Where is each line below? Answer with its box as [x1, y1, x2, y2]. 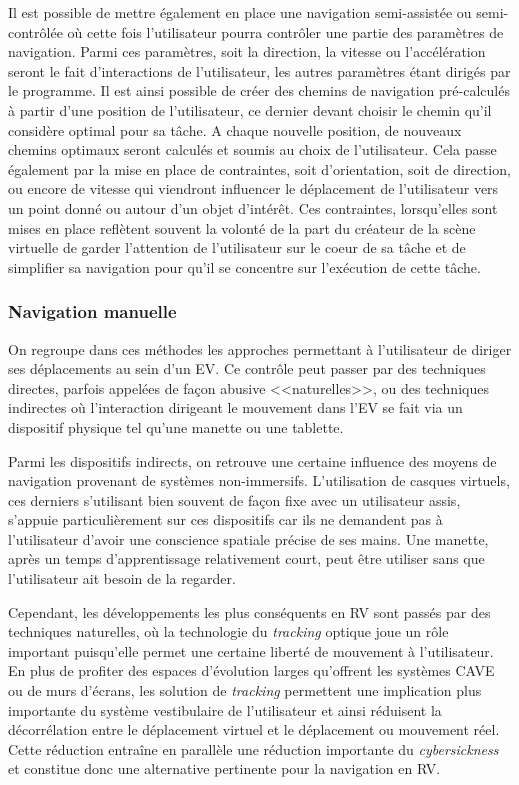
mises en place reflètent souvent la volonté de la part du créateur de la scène [8, 217, 476, 238]
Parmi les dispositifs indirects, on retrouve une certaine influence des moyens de [8, 450, 497, 471]
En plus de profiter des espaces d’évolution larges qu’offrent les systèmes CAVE [8, 660, 495, 681]
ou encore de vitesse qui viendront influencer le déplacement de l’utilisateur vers [8, 178, 499, 199]
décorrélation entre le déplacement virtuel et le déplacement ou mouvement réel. [8, 719, 500, 740]
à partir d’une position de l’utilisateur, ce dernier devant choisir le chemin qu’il [8, 99, 492, 120]
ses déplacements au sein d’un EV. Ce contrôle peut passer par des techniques [8, 358, 486, 379]
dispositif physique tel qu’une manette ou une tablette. [8, 416, 344, 437]
